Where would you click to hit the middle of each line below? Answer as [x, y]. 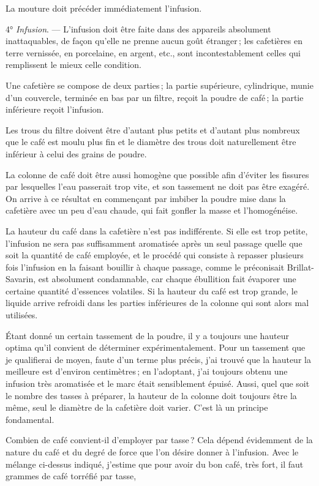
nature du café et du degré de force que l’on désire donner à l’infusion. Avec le [152, 452]
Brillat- [300, 267]
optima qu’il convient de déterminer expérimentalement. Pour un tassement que [156, 347]
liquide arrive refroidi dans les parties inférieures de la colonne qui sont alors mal [157, 303]
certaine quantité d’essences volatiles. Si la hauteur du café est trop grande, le [152, 290]
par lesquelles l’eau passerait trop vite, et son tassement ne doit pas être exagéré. [158, 186]
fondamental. [30, 419]
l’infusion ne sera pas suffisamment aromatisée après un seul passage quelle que [154, 243]
